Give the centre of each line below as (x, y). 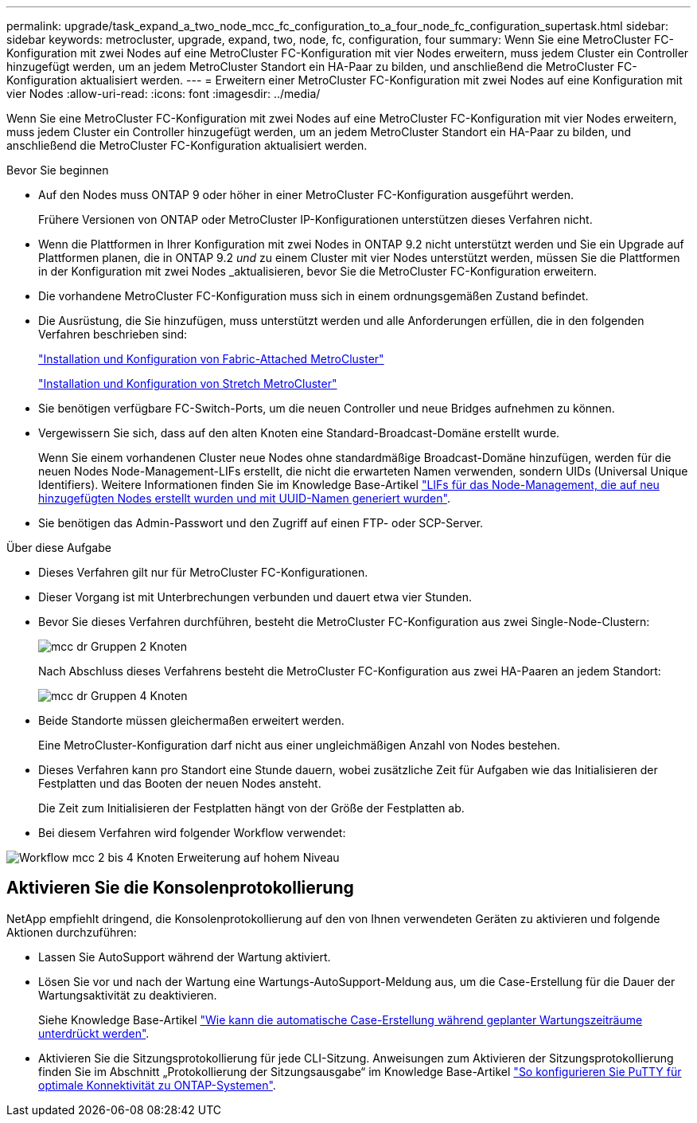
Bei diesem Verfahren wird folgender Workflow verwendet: (192, 833)
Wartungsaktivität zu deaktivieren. (128, 995)
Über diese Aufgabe (59, 548)
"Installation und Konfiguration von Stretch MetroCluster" (188, 383)
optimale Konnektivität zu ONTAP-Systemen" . (157, 1085)
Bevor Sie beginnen (58, 170)
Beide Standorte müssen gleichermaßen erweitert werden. (191, 720)
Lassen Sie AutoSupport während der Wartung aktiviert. (185, 957)
